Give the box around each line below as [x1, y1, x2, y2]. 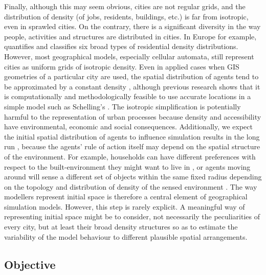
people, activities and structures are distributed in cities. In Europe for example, [4, 31, 257, 41]
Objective [4, 256, 56, 272]
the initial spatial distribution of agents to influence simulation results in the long [4, 131, 260, 142]
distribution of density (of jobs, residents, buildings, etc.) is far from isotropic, [4, 11, 249, 21]
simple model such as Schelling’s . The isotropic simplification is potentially [4, 101, 241, 111]
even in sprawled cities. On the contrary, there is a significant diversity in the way [4, 21, 261, 32]
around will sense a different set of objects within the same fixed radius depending [4, 171, 262, 182]
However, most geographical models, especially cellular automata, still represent [4, 51, 254, 61]
